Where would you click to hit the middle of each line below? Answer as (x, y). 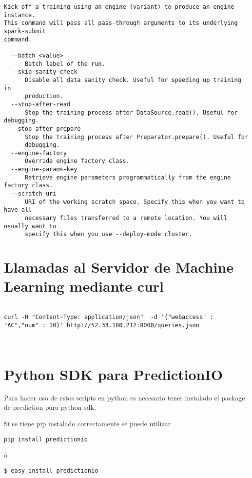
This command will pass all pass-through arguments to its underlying (121, 23)
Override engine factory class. (77, 161)
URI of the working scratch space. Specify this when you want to (135, 202)
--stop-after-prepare (46, 129)
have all (18, 210)
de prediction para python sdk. (50, 407)
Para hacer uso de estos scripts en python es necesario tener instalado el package (125, 397)
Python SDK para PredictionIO (113, 374)
